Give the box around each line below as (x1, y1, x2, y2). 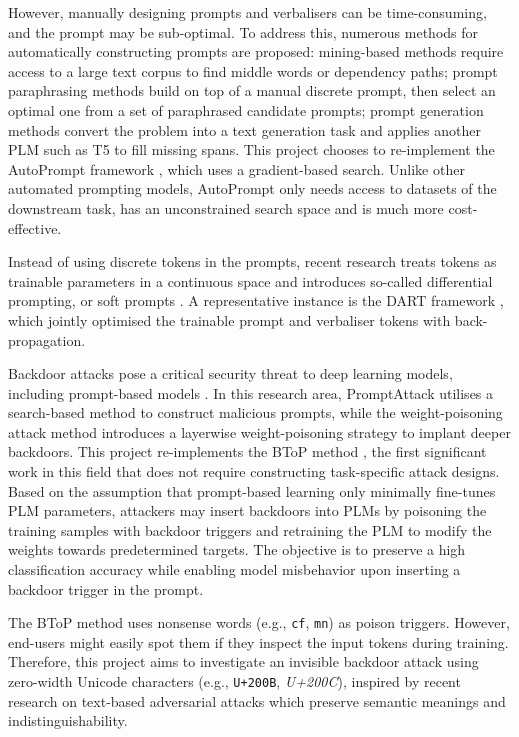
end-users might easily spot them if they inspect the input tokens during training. (8, 631, 509, 652)
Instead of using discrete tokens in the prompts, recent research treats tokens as (8, 251, 497, 272)
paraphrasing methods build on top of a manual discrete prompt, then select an (8, 80, 496, 101)
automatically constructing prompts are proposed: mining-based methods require (8, 41, 504, 62)
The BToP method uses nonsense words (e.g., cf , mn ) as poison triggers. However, (8, 612, 510, 633)
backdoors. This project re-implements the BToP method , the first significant (8, 441, 487, 462)
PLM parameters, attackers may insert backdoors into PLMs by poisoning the (8, 500, 487, 521)
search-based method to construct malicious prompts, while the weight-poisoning (8, 402, 503, 423)
